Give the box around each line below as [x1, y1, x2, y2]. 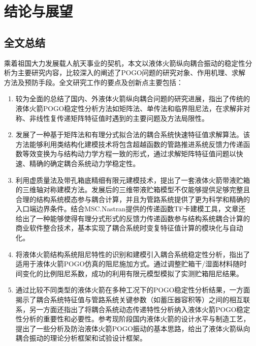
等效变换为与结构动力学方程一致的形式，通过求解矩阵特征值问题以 [22, 148, 236, 159]
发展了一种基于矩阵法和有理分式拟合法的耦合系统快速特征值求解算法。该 [15, 129, 250, 140]
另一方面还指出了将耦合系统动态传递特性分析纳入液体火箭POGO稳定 [29, 304, 251, 314]
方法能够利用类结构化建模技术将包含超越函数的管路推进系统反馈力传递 [15, 139, 243, 149]
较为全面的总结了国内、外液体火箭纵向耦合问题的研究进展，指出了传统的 [15, 93, 250, 104]
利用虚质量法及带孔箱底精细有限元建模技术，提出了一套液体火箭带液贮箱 [15, 174, 250, 185]
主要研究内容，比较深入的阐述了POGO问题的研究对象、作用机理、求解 [17, 67, 246, 78]
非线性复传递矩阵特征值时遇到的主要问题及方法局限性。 [29, 113, 209, 123]
